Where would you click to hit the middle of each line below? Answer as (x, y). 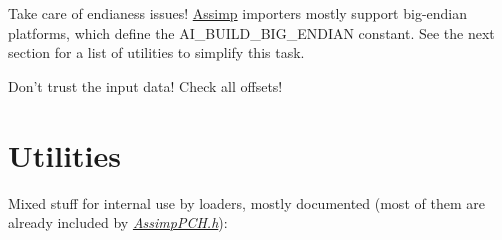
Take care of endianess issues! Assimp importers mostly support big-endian (238, 13)
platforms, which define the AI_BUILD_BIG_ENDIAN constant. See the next (251, 32)
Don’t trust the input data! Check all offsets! (145, 85)
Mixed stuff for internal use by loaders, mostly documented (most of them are (246, 202)
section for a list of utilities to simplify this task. (156, 52)
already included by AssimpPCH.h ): (118, 222)
